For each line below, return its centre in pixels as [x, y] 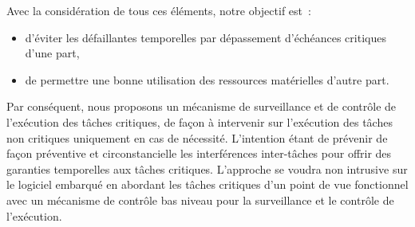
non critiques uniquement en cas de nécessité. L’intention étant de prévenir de [197, 137]
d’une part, [52, 53]
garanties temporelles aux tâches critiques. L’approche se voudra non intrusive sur [207, 168]
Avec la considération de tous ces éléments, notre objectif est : [159, 10]
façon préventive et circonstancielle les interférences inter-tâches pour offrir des [199, 153]
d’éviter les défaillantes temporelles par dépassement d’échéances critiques [206, 37]
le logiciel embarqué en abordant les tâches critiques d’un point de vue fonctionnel [207, 184]
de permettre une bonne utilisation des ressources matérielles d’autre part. [207, 79]
